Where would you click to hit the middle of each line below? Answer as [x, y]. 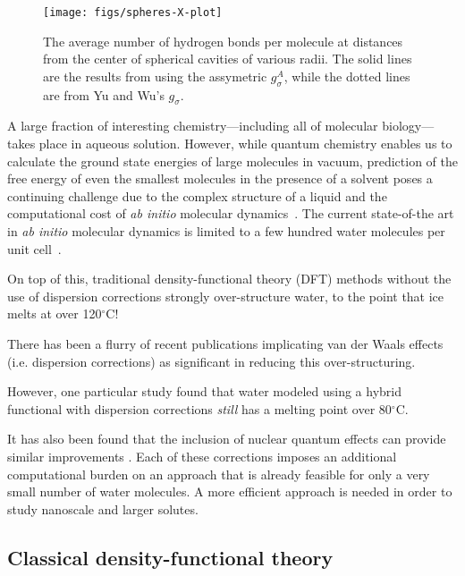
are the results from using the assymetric [155, 76]
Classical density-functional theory [170, 557]
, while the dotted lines [347, 76]
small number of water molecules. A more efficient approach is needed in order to [230, 491]
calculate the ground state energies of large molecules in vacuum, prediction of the [232, 161]
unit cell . [34, 248]
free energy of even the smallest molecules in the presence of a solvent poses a [220, 178]
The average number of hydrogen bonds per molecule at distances [223, 41]
